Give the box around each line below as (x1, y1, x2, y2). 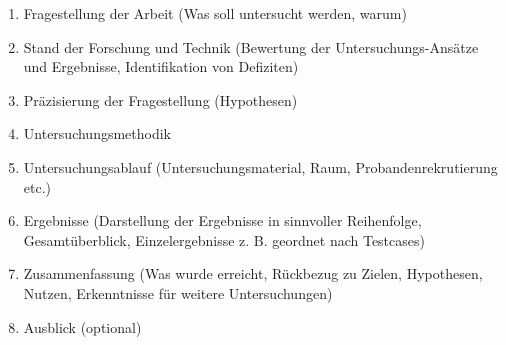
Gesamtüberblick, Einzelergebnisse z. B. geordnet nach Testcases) (23, 229, 425, 250)
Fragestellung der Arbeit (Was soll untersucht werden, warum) (23, 3, 407, 23)
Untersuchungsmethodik (23, 123, 172, 144)
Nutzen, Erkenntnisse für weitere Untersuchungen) (23, 282, 333, 303)
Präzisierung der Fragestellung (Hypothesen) (23, 89, 298, 110)
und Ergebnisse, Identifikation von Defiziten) (23, 56, 299, 77)
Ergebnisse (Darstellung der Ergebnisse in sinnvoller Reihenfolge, (23, 210, 422, 231)
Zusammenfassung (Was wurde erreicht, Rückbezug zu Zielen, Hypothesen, (23, 263, 483, 284)
